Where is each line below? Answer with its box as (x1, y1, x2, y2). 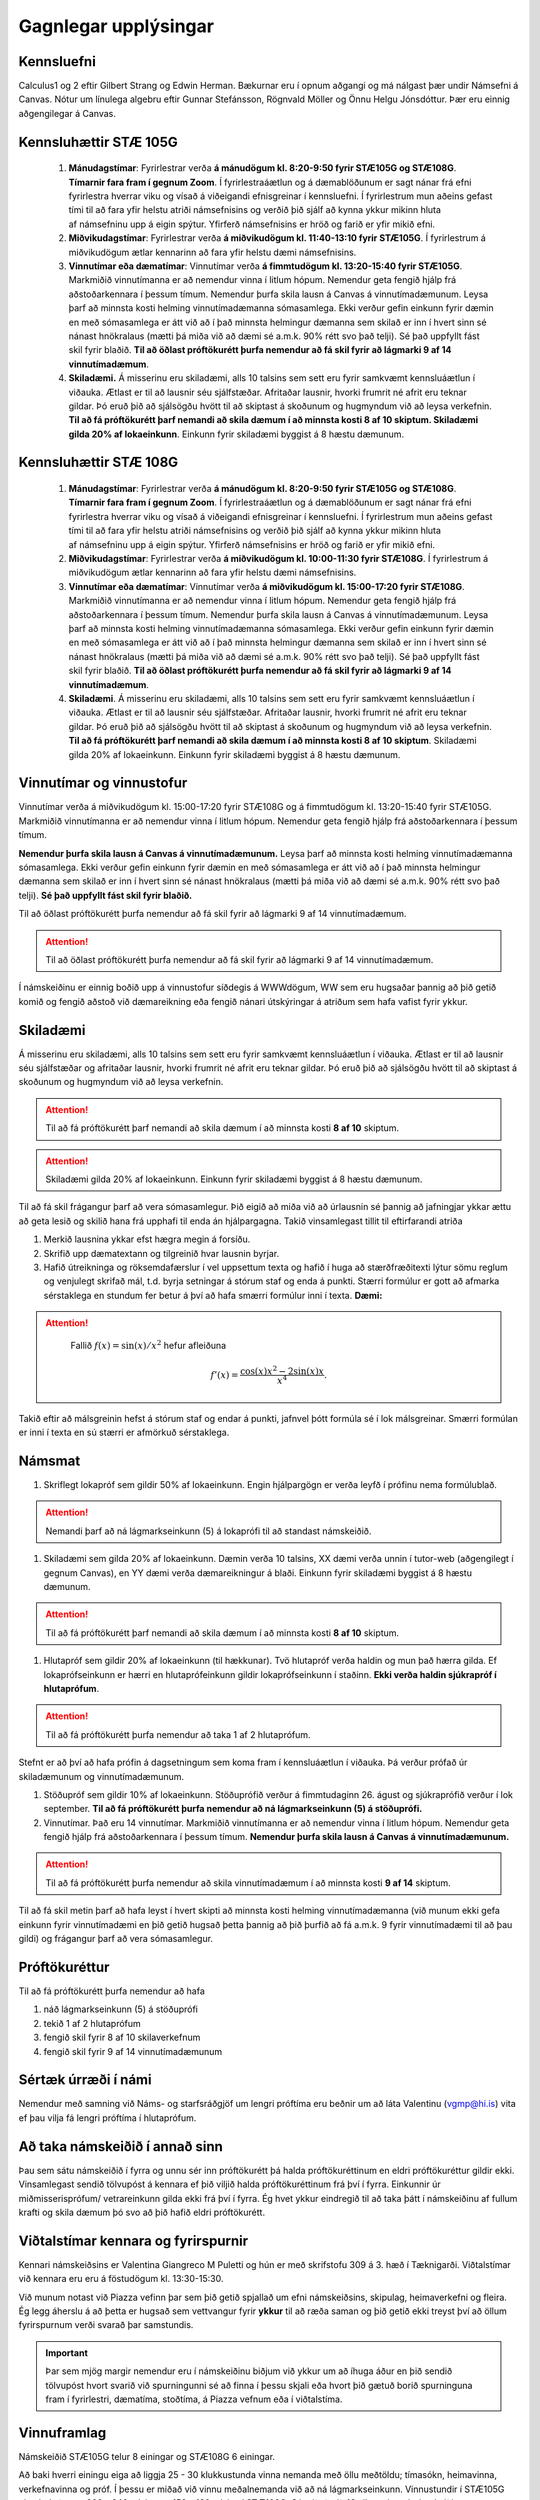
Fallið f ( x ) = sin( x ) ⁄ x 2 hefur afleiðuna (70, 1338, 227, 1352)
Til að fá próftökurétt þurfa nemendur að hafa (18, 1985, 205, 1997)
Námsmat (18, 1452, 81, 1469)
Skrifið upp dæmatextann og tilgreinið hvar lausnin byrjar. (43, 1247, 280, 1259)
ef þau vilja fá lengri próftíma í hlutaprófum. (18, 2111, 197, 2124)
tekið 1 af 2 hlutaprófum (43, 2017, 142, 2029)
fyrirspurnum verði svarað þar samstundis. (18, 2319, 194, 2331)
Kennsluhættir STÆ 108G (18, 454, 179, 471)
